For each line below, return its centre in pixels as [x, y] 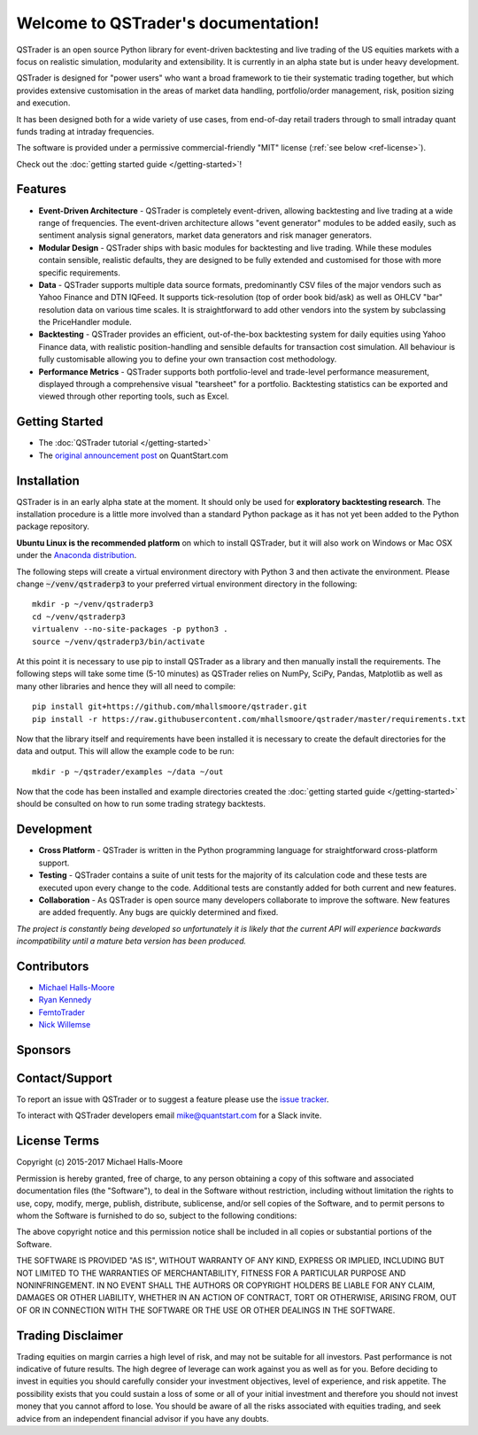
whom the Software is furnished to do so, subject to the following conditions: [157, 1215]
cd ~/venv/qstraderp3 [79, 617]
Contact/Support [64, 1078]
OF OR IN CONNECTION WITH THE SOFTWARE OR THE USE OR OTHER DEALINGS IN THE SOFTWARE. [206, 1310]
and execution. [43, 103]
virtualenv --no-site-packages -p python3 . [131, 629]
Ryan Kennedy [65, 1000]
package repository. [53, 526]
